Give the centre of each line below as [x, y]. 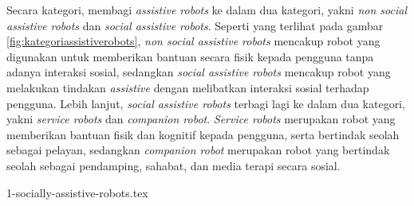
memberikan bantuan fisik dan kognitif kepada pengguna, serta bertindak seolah [203, 134]
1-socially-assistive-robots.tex [77, 192]
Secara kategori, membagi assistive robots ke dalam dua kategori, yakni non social [207, 10]
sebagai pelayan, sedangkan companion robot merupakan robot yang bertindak [198, 150]
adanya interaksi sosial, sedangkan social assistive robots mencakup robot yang [199, 72]
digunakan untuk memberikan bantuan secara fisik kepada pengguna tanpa [190, 56]
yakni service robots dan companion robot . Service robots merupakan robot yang [201, 119]
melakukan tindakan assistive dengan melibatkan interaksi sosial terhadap [188, 87]
